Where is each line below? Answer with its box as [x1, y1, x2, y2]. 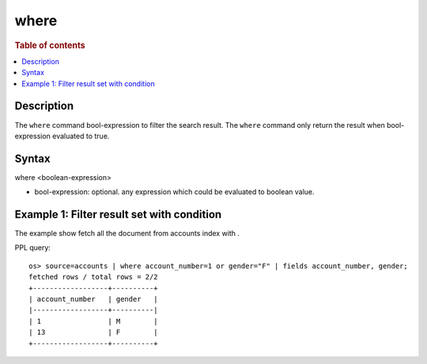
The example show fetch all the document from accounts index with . [14, 229, 240, 238]
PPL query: [14, 243, 51, 253]
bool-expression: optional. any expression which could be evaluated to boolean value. [34, 187, 316, 197]
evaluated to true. [52, 131, 110, 141]
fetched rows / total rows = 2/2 [28, 272, 158, 282]
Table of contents [14, 39, 86, 51]
